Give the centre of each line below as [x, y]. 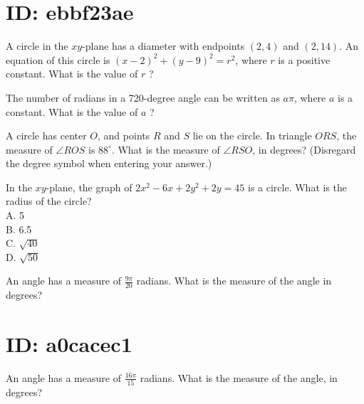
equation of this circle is [58, 59]
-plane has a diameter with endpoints [163, 46]
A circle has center [46, 135]
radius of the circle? [49, 201]
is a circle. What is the [298, 187]
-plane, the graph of [89, 187]
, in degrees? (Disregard [304, 149]
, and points [124, 135]
